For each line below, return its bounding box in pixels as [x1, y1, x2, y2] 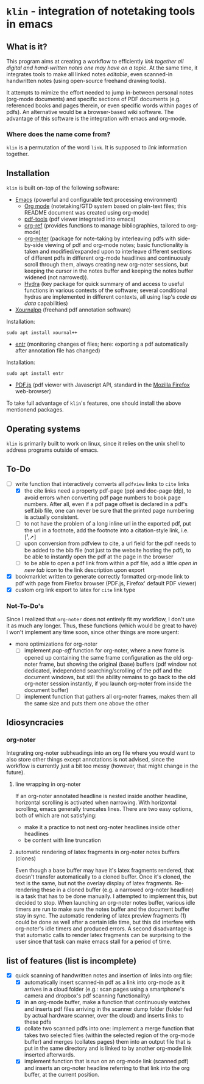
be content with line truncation [24, 836, 102, 844]
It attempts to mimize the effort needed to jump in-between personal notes [6, 89, 194, 96]
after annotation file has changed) [15, 347, 100, 354]
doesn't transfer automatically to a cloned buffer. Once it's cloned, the [15, 873, 191, 880]
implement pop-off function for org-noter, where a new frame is [24, 647, 185, 654]
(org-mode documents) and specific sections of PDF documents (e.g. [6, 96, 181, 102]
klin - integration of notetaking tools [6, 4, 195, 18]
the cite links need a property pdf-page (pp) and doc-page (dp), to [24, 487, 192, 494]
